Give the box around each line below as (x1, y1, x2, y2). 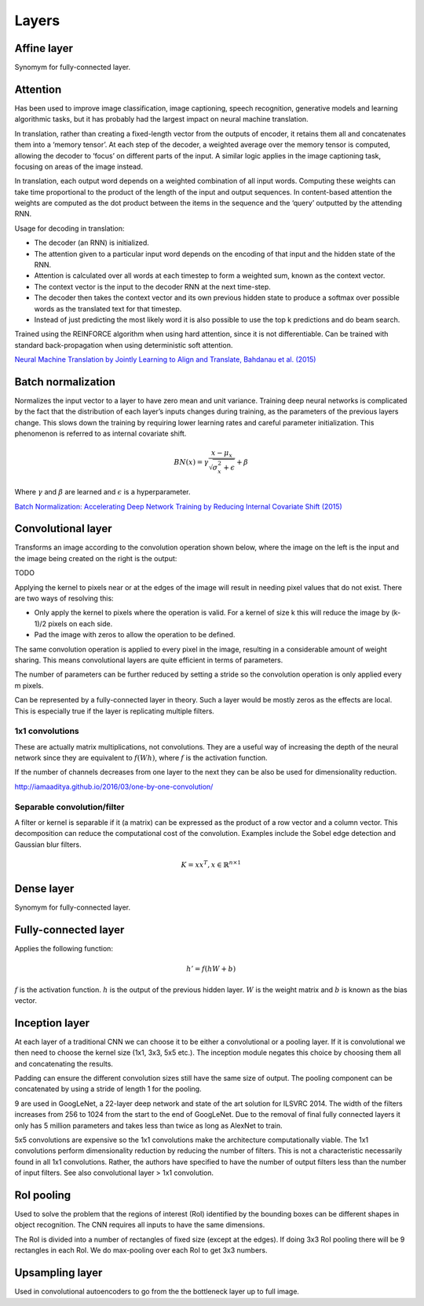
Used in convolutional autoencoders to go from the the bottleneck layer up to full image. (14, 1287, 300, 1297)
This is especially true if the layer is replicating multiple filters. (14, 706, 215, 716)
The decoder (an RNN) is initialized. (34, 238, 149, 247)
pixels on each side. (48, 618, 113, 628)
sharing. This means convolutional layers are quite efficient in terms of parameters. (14, 655, 283, 665)
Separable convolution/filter (14, 801, 125, 812)
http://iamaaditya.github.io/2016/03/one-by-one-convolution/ (14, 782, 214, 791)
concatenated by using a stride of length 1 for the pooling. (14, 1084, 202, 1094)
